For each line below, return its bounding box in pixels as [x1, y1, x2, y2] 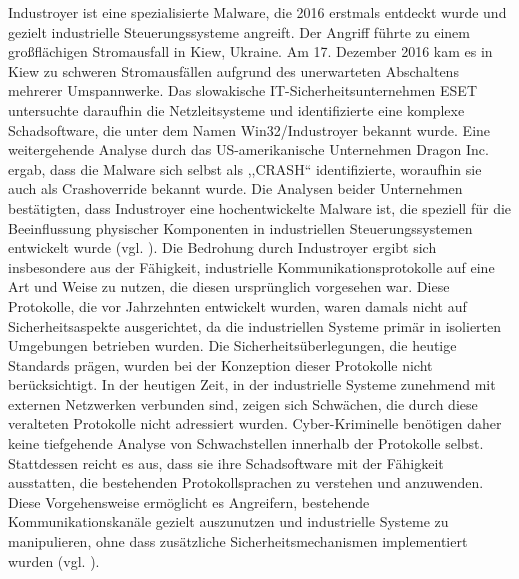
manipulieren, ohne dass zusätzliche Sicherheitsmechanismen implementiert [8, 531, 468, 552]
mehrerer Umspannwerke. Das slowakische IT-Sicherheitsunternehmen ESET [8, 80, 477, 101]
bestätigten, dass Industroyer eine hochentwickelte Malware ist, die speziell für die [8, 197, 512, 218]
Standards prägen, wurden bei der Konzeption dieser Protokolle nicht [8, 354, 433, 375]
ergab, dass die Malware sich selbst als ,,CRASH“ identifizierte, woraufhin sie [8, 158, 482, 179]
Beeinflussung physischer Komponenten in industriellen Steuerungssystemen [8, 217, 473, 238]
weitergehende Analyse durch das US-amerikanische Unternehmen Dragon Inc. [8, 139, 489, 160]
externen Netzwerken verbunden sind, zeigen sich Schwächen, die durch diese [8, 393, 478, 414]
